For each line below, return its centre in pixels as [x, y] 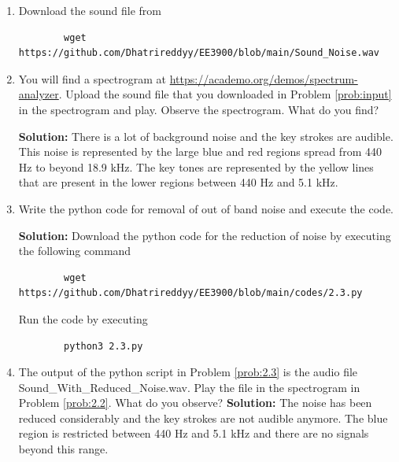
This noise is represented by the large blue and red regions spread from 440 [200, 152]
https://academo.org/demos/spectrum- [264, 78]
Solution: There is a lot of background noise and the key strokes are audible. [206, 136]
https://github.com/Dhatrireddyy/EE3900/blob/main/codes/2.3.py [190, 293]
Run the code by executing [83, 318]
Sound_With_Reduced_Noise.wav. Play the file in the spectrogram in [189, 387]
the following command [75, 251]
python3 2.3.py [103, 346]
